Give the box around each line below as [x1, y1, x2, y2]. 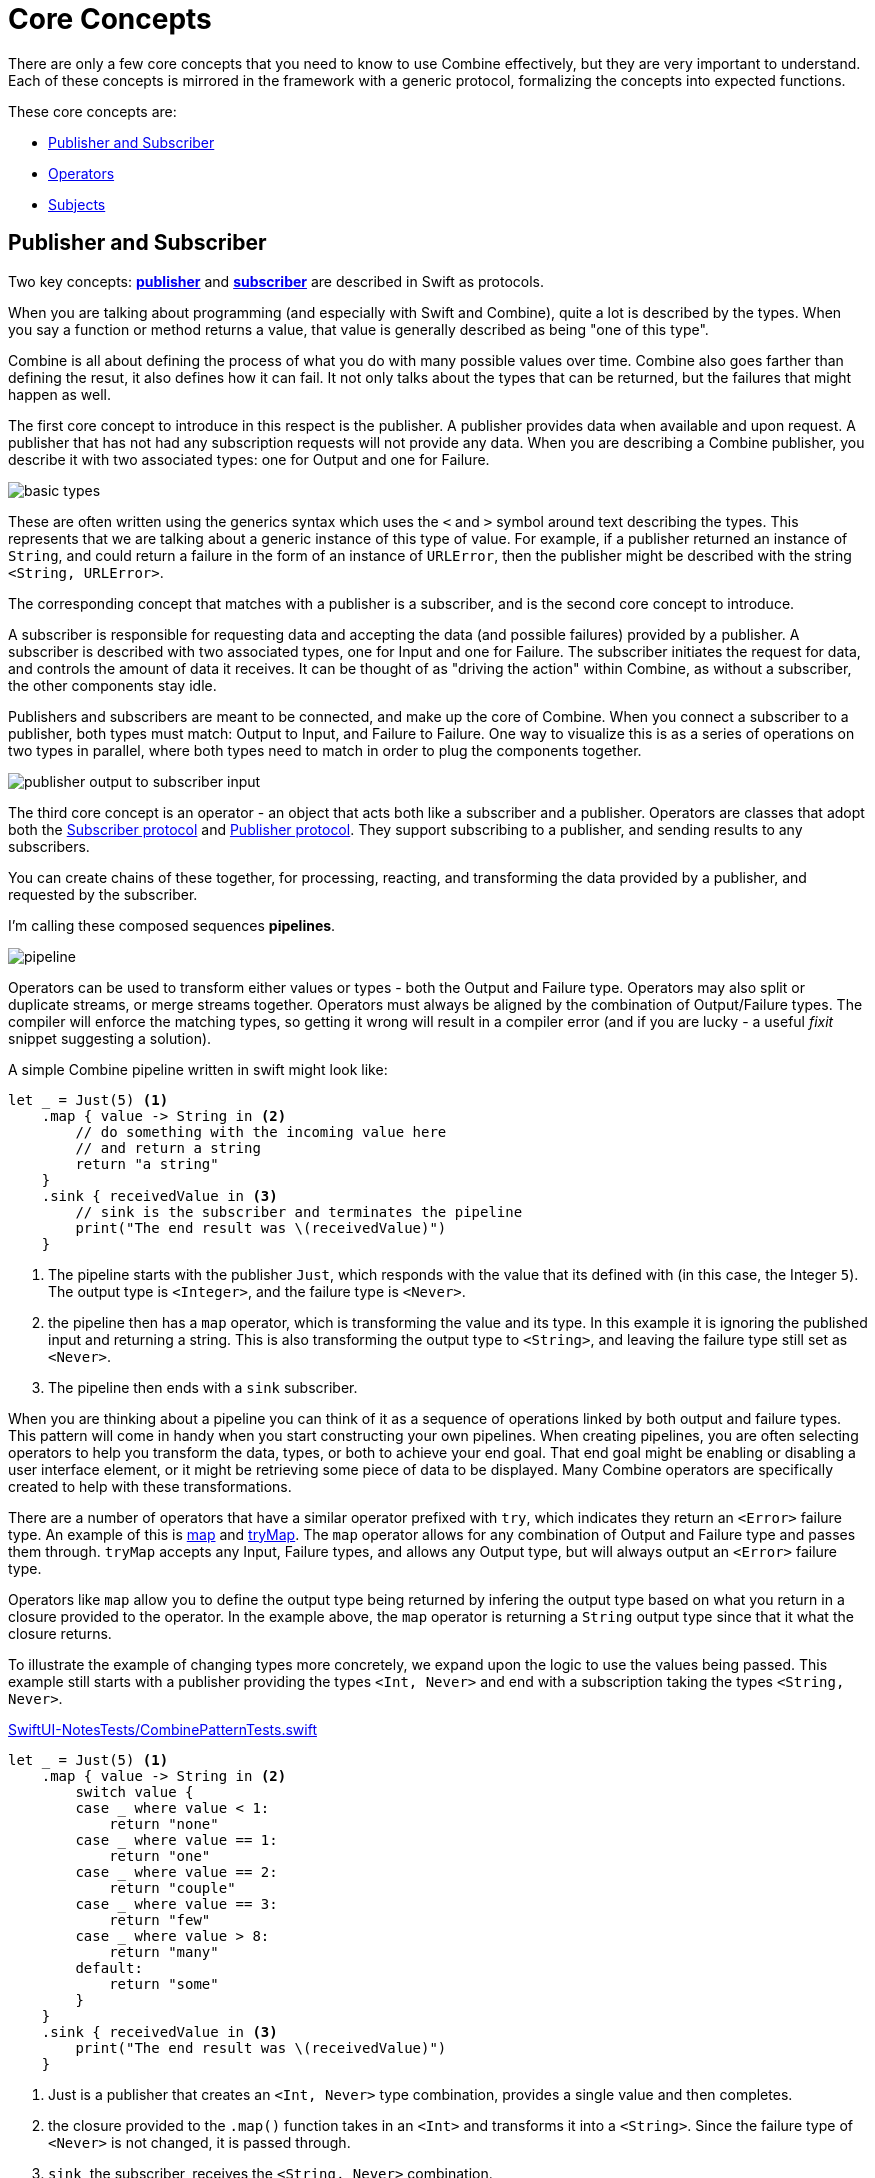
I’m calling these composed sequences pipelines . [8, 916, 336, 934]
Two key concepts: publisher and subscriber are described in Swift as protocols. [8, 272, 545, 290]
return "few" [109, 1911, 211, 1928]
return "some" [109, 1975, 219, 1992]
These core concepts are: [8, 102, 177, 120]
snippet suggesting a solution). [8, 1029, 212, 1047]
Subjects [48, 195, 106, 213]
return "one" [109, 1847, 211, 1864]
